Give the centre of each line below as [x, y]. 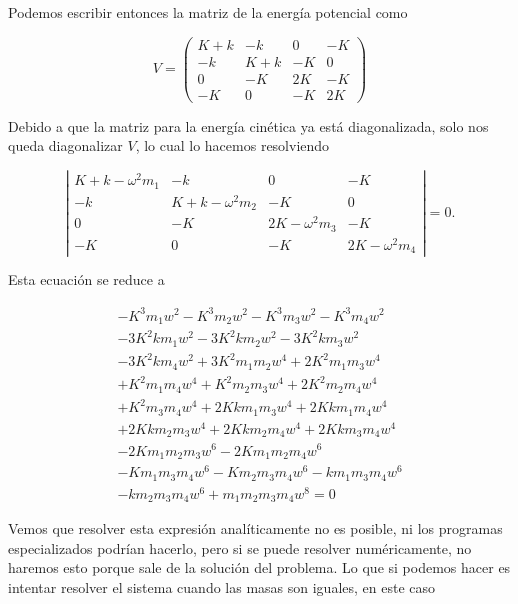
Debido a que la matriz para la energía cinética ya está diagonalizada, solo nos [248, 125]
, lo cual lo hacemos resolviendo [232, 145]
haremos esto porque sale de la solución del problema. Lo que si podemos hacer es [259, 567]
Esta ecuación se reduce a [86, 279]
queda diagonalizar [65, 145]
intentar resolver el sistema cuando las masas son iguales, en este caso [222, 586]
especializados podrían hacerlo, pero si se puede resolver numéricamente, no [240, 547]
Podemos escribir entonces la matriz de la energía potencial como [208, 12]
